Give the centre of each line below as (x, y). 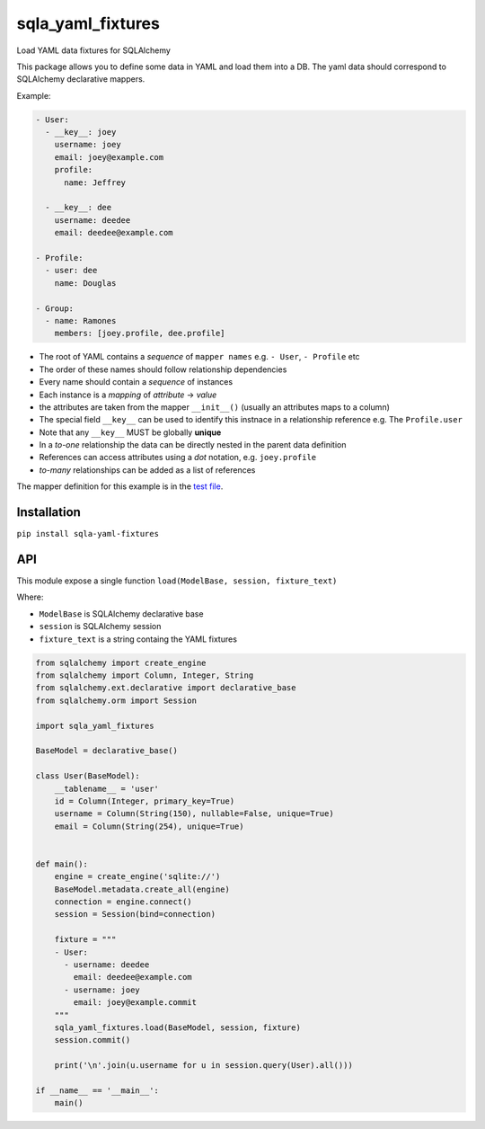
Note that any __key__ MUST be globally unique (130, 432)
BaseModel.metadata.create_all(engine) (142, 889)
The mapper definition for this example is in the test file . (120, 486)
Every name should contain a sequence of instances (136, 382)
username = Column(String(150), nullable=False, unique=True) (194, 814)
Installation (48, 512)
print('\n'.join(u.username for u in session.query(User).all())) (204, 1066)
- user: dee (71, 271)
